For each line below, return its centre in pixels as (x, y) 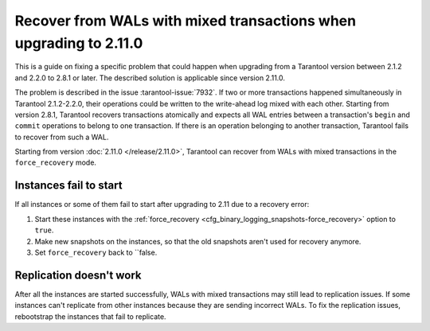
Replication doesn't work (78, 275)
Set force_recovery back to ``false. (96, 252)
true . (44, 230)
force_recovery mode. (56, 162)
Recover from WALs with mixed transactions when (186, 21)
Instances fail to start (68, 186)
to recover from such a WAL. (62, 137)
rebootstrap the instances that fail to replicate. (90, 316)
